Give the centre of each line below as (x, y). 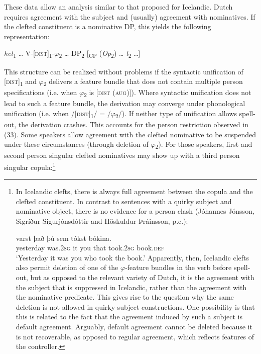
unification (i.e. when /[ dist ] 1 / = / (57, 114)
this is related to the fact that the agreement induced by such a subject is (129, 317)
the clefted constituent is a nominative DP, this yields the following (108, 26)
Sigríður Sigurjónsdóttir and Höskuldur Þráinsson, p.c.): (102, 221)
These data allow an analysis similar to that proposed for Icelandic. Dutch (118, 7)
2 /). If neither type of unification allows (176, 114)
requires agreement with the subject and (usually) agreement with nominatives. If (130, 16)
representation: (27, 36)
